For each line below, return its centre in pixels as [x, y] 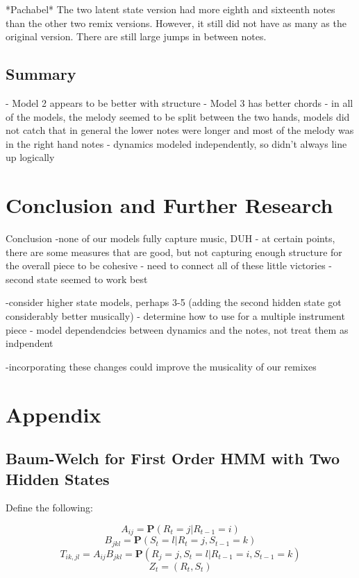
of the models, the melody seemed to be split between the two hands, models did [178, 116]
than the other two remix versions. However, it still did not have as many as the [176, 23]
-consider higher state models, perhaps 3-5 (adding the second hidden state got [174, 302]
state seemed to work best [92, 279]
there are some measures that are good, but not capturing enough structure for [174, 252]
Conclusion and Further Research [169, 205]
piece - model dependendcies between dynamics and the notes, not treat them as [177, 329]
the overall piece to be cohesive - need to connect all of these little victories [166, 265]
